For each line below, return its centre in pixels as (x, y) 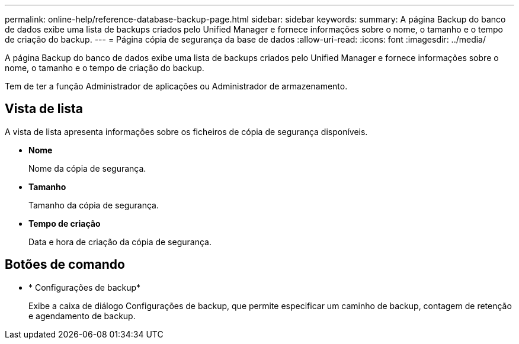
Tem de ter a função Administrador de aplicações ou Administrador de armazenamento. (176, 86)
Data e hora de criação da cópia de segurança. (120, 242)
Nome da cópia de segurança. (87, 168)
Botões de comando (65, 265)
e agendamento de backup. (82, 316)
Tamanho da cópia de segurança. (94, 205)
